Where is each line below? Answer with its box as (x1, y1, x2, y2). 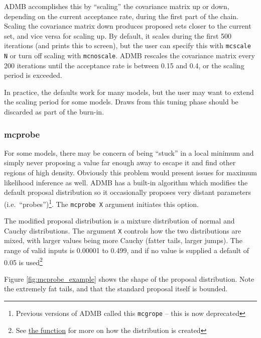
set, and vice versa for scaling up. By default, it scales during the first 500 (4, 30, 232, 41)
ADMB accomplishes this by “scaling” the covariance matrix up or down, (4, 1, 229, 11)
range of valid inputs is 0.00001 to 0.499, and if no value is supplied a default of (4, 245, 249, 255)
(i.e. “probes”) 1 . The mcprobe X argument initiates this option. (4, 197, 199, 209)
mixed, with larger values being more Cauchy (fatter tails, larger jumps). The (4, 235, 242, 246)
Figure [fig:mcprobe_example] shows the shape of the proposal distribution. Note (4, 273, 254, 284)
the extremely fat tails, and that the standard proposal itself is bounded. (4, 283, 228, 294)
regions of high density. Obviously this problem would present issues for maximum (4, 167, 257, 178)
